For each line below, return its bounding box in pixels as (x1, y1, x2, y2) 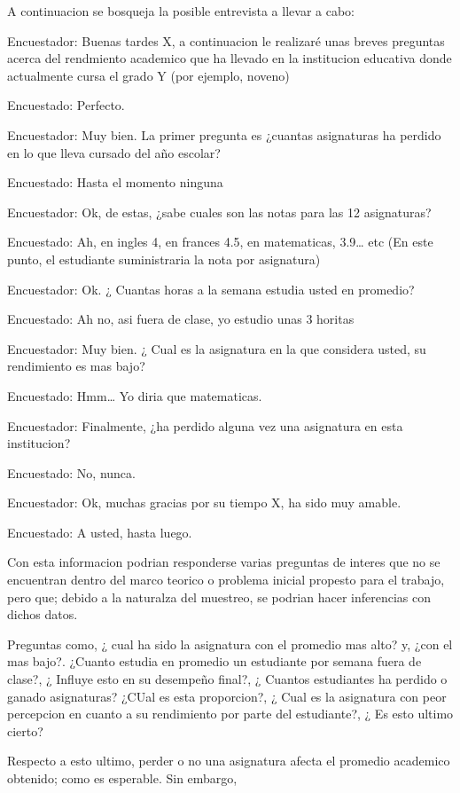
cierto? (7, 721, 43, 740)
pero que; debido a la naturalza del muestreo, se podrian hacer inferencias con (7, 587, 432, 606)
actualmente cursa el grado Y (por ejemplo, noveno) (7, 66, 290, 84)
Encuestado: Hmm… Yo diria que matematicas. (7, 386, 262, 404)
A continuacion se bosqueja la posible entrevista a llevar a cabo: (7, 2, 355, 20)
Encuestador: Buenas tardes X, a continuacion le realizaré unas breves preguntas (7, 31, 445, 50)
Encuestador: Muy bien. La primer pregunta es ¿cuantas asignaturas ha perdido (7, 125, 441, 144)
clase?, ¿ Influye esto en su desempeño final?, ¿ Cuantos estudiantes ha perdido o (7, 670, 448, 688)
